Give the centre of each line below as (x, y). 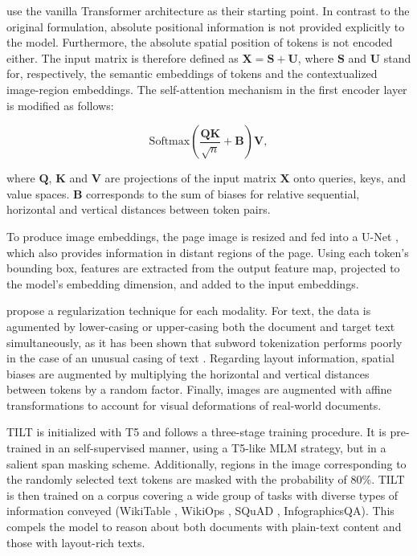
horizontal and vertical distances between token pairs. (139, 209)
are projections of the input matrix (190, 178)
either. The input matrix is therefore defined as (123, 57)
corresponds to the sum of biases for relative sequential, (223, 193)
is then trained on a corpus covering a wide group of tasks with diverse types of (202, 495)
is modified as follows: (60, 105)
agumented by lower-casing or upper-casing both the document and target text (201, 326)
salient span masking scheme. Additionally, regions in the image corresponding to (206, 463)
